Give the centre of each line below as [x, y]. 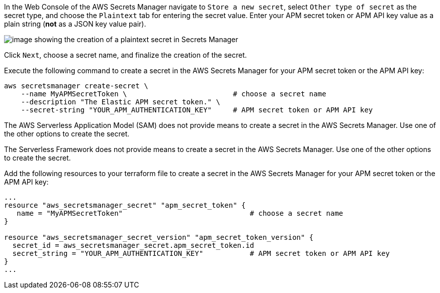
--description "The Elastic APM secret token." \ [120, 102]
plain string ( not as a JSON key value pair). [75, 24]
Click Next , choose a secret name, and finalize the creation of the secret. [125, 55]
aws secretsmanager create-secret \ [76, 86]
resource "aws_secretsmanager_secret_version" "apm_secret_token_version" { [159, 237]
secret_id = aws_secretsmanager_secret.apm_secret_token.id [133, 245]
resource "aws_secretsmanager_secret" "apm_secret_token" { [125, 205]
